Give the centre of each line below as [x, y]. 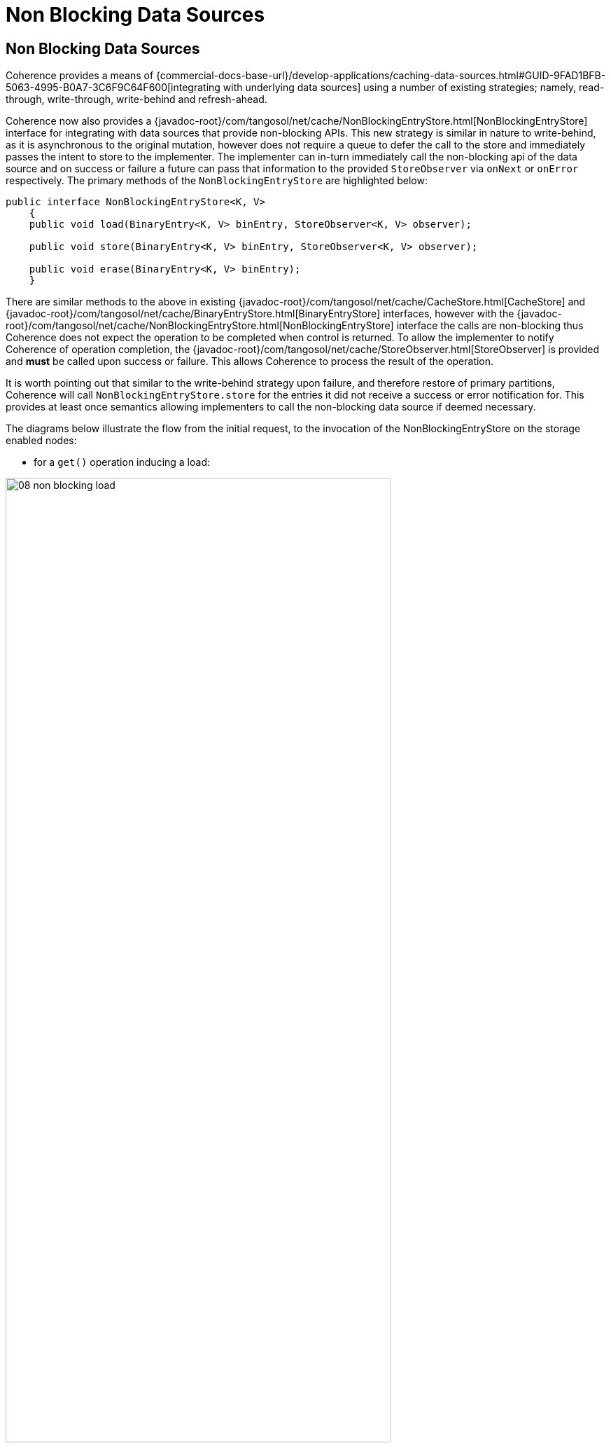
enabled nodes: [41, 441]
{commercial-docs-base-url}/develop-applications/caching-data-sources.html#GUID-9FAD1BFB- [381, 76]
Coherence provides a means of [80, 76]
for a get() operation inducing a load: [122, 462]
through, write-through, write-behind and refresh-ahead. [136, 99]
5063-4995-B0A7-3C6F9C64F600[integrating [113, 88]
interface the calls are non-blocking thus [490, 326]
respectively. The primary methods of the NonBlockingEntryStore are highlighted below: [217, 181]
